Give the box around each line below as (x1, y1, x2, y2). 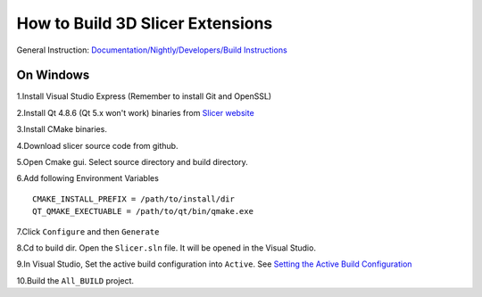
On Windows (16, 68, 90, 83)
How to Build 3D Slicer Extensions (16, 13, 273, 33)
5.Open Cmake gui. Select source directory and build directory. (16, 157, 249, 168)
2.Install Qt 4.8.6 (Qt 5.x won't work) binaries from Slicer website (16, 107, 254, 118)
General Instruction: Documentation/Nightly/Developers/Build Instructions (16, 45, 287, 55)
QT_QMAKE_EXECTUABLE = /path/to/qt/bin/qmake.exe (32, 206, 254, 217)
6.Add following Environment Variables (16, 173, 160, 184)
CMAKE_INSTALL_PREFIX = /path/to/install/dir (32, 194, 236, 204)
